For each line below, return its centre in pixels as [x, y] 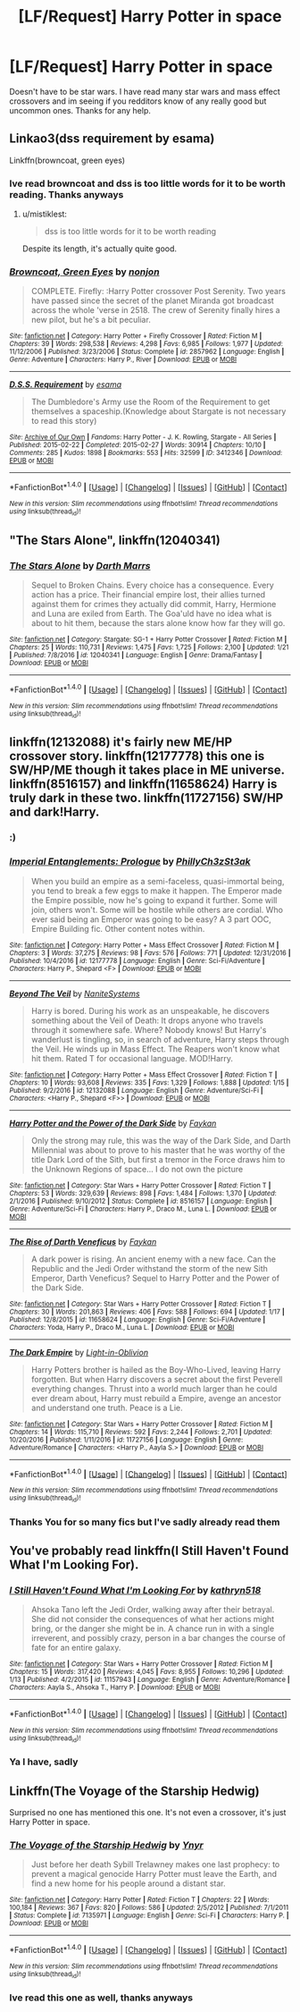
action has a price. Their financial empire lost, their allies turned [148, 595]
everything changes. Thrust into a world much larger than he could [154, 1389]
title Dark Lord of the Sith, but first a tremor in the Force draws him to [158, 1159]
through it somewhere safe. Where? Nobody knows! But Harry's [149, 1029]
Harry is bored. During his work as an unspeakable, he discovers [150, 1010]
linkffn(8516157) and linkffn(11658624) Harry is [143, 784]
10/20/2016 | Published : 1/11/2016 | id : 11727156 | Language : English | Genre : [126, 1440]
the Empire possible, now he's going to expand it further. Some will [154, 900]
